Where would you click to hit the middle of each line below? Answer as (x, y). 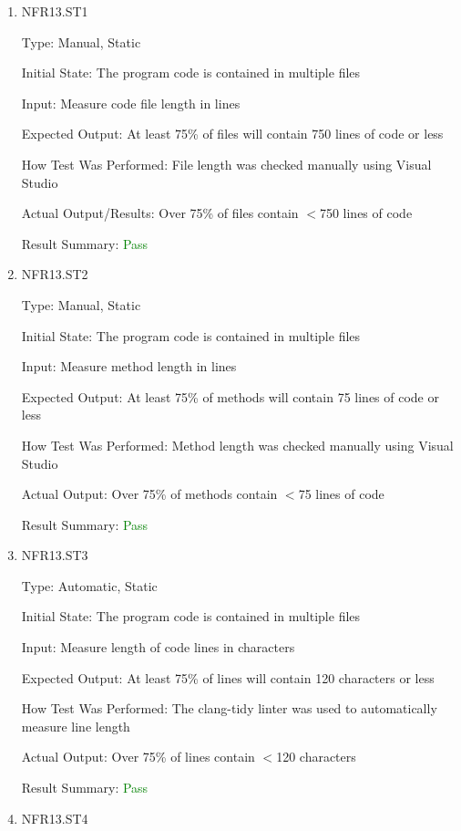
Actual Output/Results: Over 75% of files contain (160, 213)
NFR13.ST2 (55, 274)
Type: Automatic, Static (89, 585)
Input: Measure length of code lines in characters (158, 647)
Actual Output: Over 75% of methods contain (149, 494)
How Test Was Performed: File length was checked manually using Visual (226, 164)
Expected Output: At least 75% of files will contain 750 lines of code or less (232, 134)
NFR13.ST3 (55, 555)
